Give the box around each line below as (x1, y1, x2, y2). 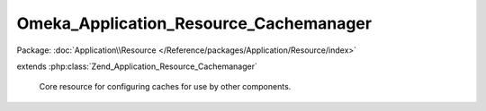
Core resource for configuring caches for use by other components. (39, 81, 292, 92)
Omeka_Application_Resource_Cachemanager (16, 13, 373, 33)
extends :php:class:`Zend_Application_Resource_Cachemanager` (16, 61, 258, 72)
